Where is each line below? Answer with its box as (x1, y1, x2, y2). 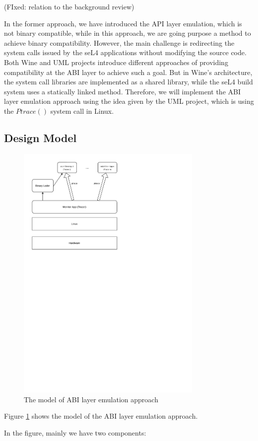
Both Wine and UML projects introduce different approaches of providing (4, 57, 228, 67)
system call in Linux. (50, 105, 114, 116)
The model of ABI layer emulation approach (24, 394, 158, 404)
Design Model (4, 130, 77, 145)
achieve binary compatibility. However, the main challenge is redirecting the (4, 37, 235, 48)
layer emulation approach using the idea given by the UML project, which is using (4, 96, 254, 106)
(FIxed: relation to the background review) (4, 1, 134, 11)
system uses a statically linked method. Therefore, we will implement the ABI (4, 86, 241, 96)
